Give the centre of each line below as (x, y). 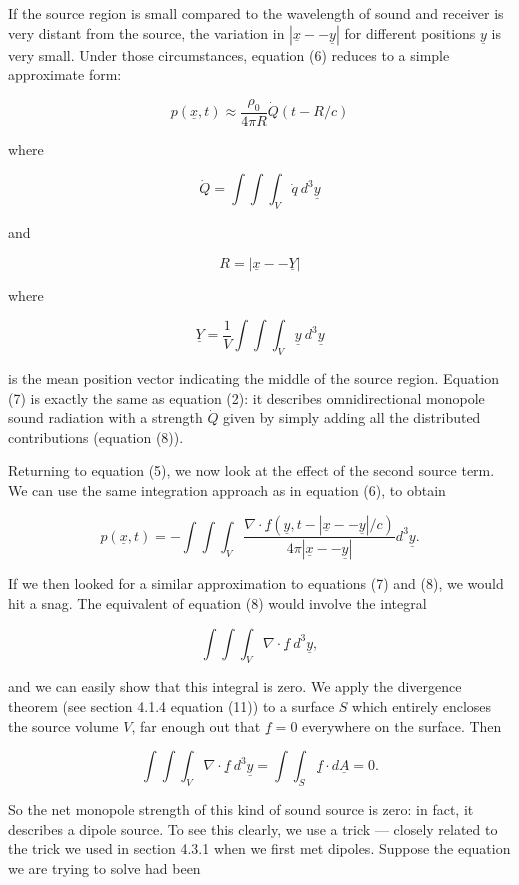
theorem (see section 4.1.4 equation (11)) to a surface (171, 706)
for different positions (410, 32)
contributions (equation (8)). (96, 436)
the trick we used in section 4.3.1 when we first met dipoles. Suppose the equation (259, 848)
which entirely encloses (422, 706)
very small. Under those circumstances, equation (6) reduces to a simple (229, 54)
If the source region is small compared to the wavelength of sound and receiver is (256, 13)
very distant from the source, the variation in (146, 32)
